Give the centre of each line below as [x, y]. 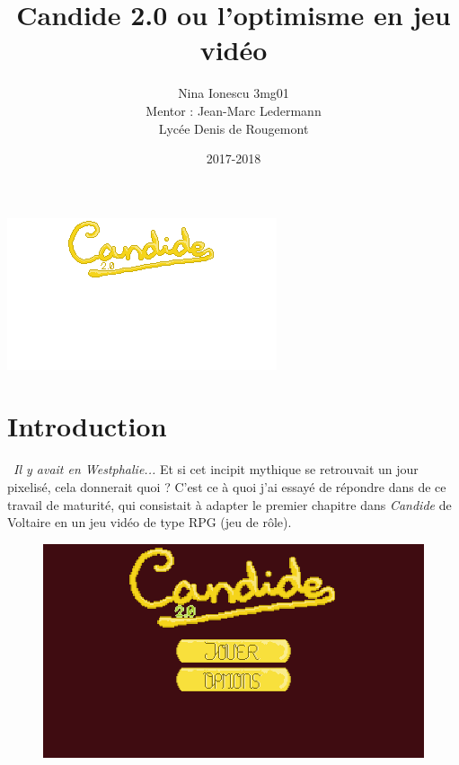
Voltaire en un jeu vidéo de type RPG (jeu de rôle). [150, 522]
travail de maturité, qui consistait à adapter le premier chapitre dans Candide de [229, 504]
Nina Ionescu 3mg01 [234, 93]
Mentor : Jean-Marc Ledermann [234, 110]
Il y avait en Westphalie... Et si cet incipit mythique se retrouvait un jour [216, 469]
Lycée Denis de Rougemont [234, 128]
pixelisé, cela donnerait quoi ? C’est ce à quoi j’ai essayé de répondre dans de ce [227, 487]
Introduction [87, 426]
